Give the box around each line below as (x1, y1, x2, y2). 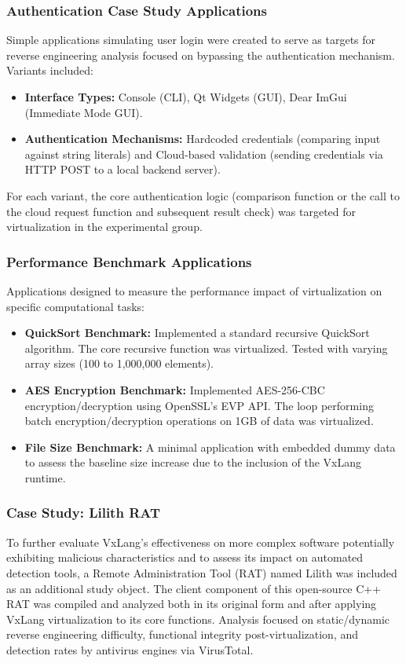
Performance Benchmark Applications (6, 251, 252, 271)
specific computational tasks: (6, 298, 145, 314)
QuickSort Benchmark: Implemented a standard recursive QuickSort (24, 324, 370, 341)
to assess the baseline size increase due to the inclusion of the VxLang (24, 454, 361, 471)
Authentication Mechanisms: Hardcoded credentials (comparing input (24, 130, 381, 147)
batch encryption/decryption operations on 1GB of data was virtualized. (24, 412, 374, 429)
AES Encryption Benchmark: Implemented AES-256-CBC (24, 381, 325, 397)
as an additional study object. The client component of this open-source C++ (6, 580, 382, 596)
